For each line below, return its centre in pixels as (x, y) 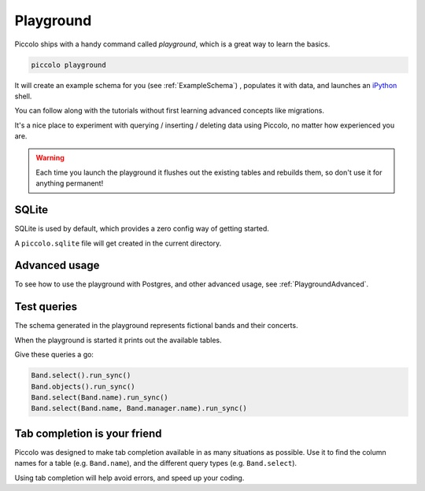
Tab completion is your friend (88, 433)
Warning (50, 158)
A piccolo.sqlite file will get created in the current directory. (118, 243)
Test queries (46, 307)
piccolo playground (68, 65)
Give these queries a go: (54, 355)
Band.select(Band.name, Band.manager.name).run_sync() (139, 408)
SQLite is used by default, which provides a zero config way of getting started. (142, 229)
